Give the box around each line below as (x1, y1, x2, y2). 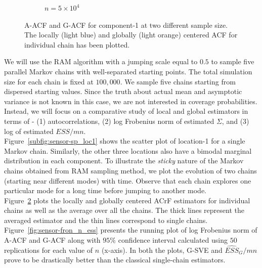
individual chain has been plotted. (24, 39, 130, 50)
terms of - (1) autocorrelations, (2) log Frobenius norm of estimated (4, 115, 214, 126)
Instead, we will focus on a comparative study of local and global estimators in (4, 106, 248, 116)
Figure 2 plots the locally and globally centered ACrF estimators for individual (4, 195, 250, 205)
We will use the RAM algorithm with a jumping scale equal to (4, 56, 198, 67)
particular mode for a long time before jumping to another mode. (4, 185, 207, 196)
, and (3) (222, 115, 249, 126)
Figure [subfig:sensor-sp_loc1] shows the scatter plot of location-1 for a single (4, 136, 245, 146)
